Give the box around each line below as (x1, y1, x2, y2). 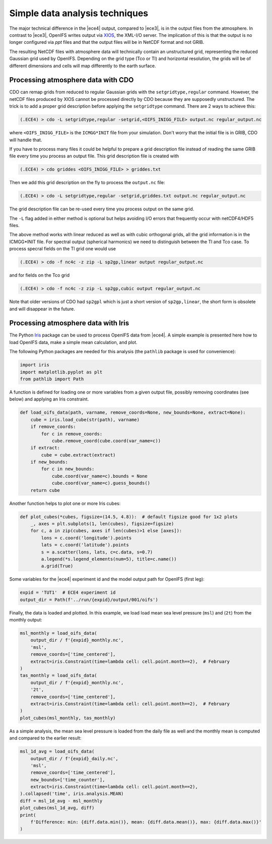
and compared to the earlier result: (9, 735, 82, 741)
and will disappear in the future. (9, 306, 76, 312)
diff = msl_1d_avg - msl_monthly (20, 798, 103, 804)
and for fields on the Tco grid (9, 272, 70, 278)
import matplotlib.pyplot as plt (20, 369, 103, 375)
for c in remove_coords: (41, 431, 103, 436)
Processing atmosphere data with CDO (9, 76, 134, 84)
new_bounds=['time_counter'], (30, 777, 105, 782)
